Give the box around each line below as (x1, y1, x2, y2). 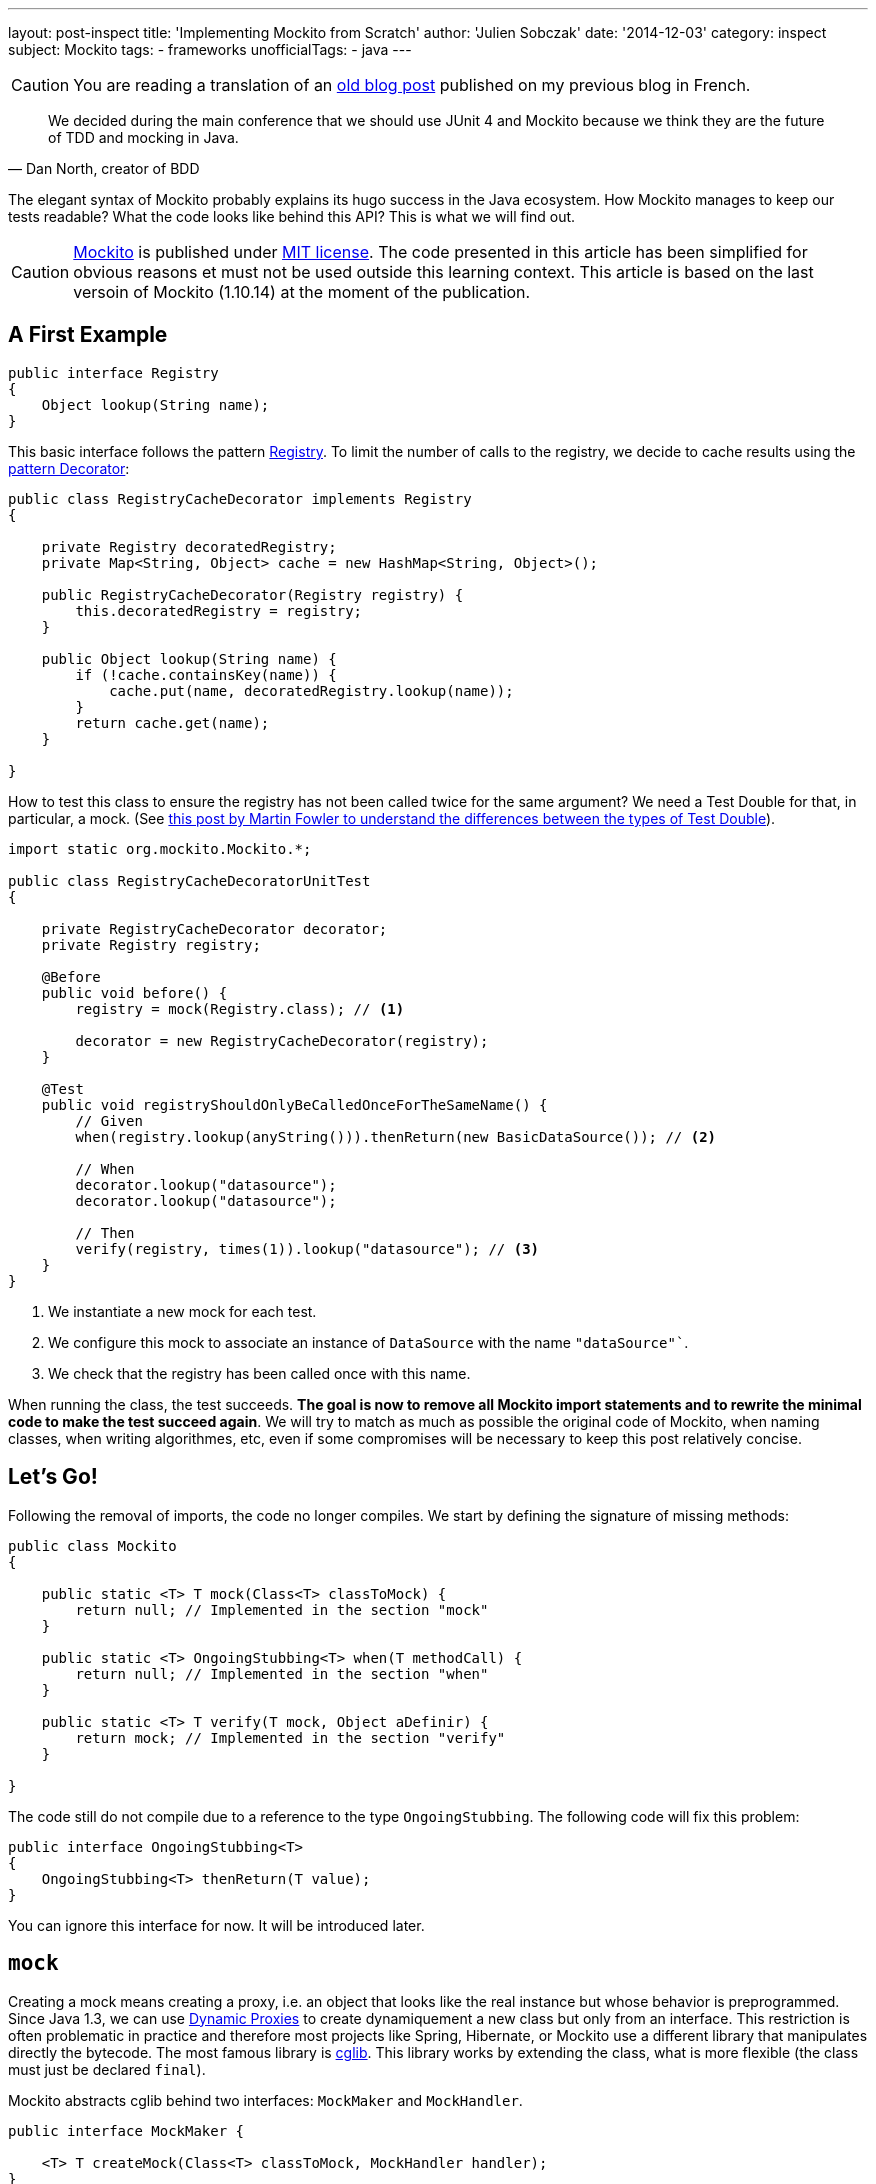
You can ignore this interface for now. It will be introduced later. (8, 1916, 425, 1934)
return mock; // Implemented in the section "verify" (75, 1729, 506, 1746)
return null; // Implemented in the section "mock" (75, 1601, 489, 1618)
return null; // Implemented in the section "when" (75, 1665, 489, 1682)
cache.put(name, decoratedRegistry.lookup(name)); (109, 682, 514, 699)
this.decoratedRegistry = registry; (75, 602, 363, 619)
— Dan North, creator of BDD (8, 160, 200, 177)
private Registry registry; (41, 936, 261, 953)
